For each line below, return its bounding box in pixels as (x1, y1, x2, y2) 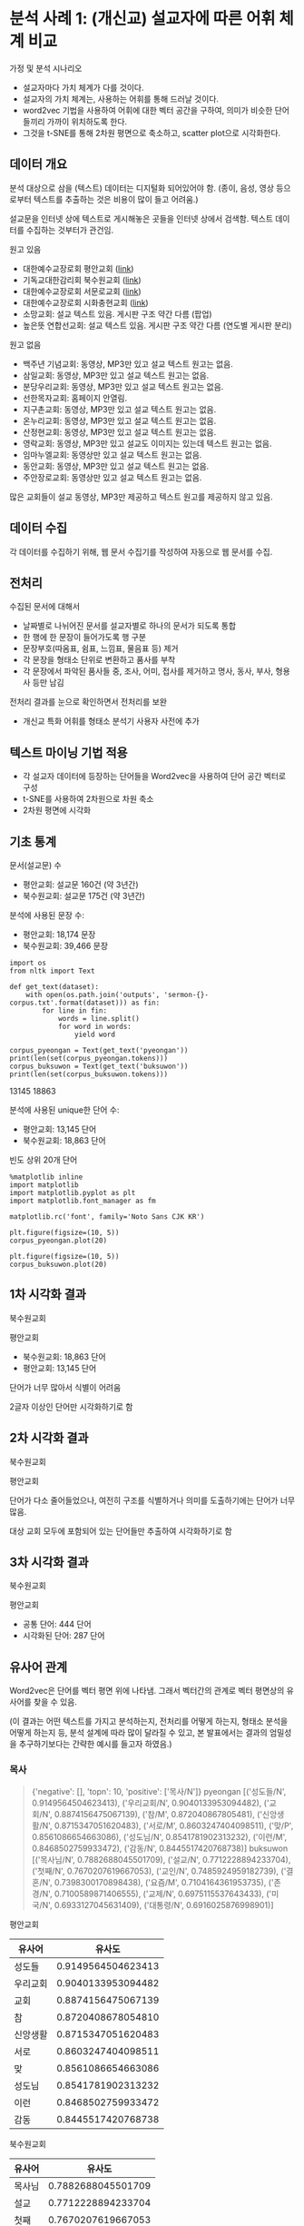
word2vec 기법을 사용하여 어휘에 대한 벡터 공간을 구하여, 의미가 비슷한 (22, 104, 273, 115)
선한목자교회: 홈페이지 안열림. (22, 392, 128, 403)
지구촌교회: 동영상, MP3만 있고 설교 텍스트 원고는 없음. (22, 403, 217, 414)
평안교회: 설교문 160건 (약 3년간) (22, 879, 139, 890)
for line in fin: (42, 1006, 107, 1015)
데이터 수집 (9, 520, 68, 536)
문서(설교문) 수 (9, 860, 62, 870)
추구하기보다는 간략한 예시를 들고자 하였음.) (18, 1738, 172, 1749)
